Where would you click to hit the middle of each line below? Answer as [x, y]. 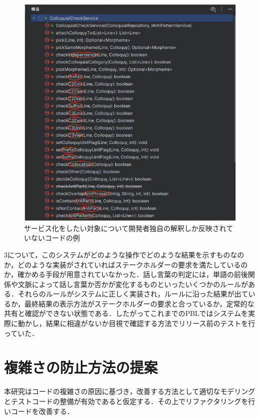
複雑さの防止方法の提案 [81, 367]
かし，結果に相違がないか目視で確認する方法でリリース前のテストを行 [140, 323]
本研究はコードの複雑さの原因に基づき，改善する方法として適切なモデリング [130, 391]
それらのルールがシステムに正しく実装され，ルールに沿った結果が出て [133, 294]
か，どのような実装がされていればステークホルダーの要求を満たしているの [126, 264]
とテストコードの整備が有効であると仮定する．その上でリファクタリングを [126, 401]
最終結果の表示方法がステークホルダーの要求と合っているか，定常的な [139, 303]
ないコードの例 [55, 238]
